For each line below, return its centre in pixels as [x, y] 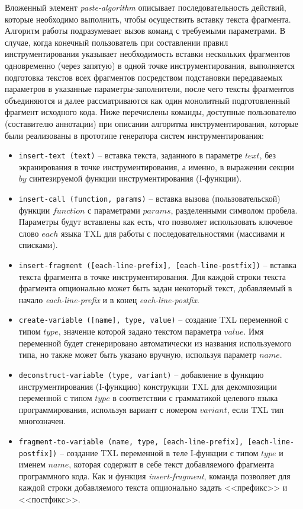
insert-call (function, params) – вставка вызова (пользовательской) [149, 198]
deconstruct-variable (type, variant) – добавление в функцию [141, 374]
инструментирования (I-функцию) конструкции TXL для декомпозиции [148, 386]
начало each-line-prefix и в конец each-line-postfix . [109, 299]
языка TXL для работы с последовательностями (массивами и [173, 233]
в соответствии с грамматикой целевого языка [195, 398]
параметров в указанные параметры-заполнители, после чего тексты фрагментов [149, 89]
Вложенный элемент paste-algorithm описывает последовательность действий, [146, 7]
